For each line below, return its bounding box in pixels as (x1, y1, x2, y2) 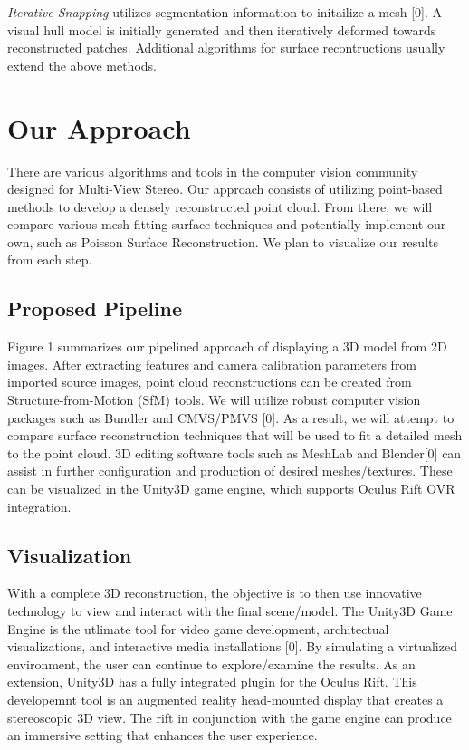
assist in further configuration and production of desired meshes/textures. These (7, 461, 453, 480)
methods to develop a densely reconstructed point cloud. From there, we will (7, 197, 433, 216)
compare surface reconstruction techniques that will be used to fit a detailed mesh (7, 426, 463, 445)
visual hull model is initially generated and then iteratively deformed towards (7, 20, 436, 39)
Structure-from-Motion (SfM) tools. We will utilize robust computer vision (7, 390, 421, 409)
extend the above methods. (7, 55, 157, 74)
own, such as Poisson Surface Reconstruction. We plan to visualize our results (7, 232, 438, 251)
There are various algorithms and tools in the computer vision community (7, 161, 418, 180)
